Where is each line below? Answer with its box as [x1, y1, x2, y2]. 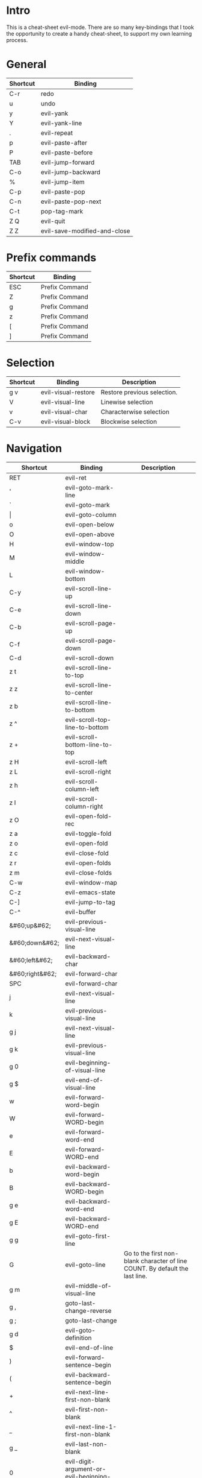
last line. [123, 1272, 147, 1280]
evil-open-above [65, 530, 115, 538]
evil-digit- [65, 1457, 95, 1465]
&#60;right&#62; [9, 969, 57, 977]
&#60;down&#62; [9, 938, 60, 947]
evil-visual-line [41, 397, 85, 406]
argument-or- [65, 1465, 106, 1473]
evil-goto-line [65, 1260, 106, 1269]
